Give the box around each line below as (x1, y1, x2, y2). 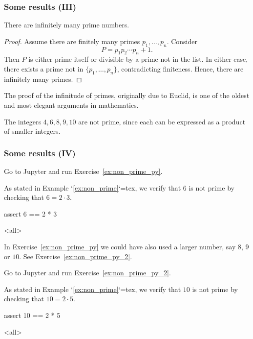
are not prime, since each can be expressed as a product (78, 116, 246, 126)
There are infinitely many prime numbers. (4, 20, 129, 30)
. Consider (167, 36, 197, 46)
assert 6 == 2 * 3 (4, 208, 57, 218)
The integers (4, 116, 41, 126)
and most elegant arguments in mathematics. (4, 99, 139, 110)
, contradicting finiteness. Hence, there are (117, 64, 244, 73)
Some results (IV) (4, 146, 76, 159)
